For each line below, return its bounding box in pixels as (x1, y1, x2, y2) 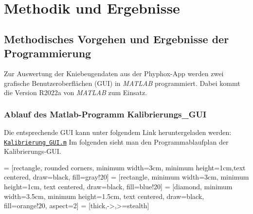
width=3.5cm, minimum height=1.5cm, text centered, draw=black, (4, 191, 204, 201)
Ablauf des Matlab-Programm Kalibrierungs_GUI (4, 108, 207, 120)
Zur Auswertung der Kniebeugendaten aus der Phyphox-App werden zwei (4, 68, 224, 78)
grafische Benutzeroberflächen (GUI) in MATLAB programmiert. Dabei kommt (4, 78, 240, 88)
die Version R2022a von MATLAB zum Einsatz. (4, 87, 147, 98)
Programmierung (4, 46, 91, 61)
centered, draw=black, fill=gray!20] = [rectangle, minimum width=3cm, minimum (4, 172, 249, 182)
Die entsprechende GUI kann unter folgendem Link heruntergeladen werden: (4, 127, 232, 137)
